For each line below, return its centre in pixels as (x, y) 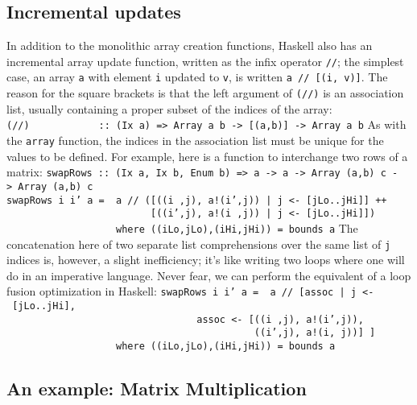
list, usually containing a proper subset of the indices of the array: (169, 108)
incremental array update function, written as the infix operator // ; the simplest (205, 61)
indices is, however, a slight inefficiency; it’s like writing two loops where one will (206, 260)
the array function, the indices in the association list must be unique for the (195, 141)
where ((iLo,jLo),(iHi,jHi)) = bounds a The (237, 227)
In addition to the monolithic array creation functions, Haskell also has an (190, 45)
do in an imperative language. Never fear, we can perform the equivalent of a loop (209, 275)
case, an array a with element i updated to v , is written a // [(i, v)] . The (197, 77)
